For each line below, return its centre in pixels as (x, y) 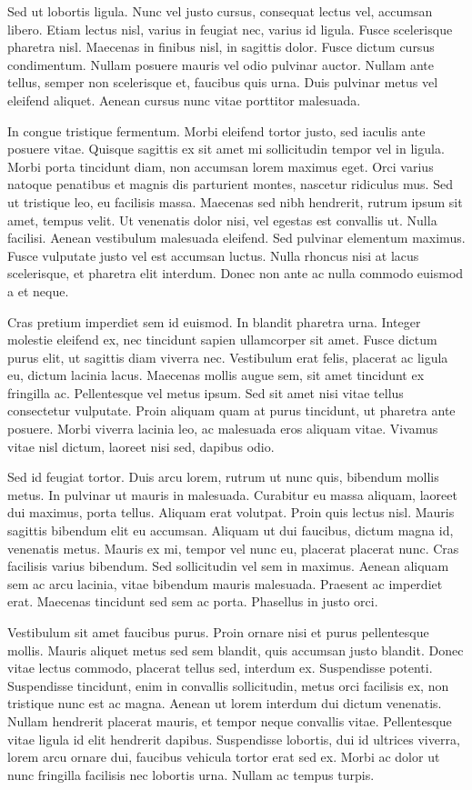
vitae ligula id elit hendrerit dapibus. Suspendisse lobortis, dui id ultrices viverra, (234, 739)
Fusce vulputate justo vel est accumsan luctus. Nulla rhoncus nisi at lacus (213, 255)
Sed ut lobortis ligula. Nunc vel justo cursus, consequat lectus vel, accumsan (220, 11)
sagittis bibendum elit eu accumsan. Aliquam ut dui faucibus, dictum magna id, (231, 530)
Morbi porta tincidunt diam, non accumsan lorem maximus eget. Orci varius (221, 166)
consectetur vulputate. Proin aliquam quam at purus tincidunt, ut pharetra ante (231, 410)
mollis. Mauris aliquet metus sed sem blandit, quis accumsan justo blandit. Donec (236, 650)
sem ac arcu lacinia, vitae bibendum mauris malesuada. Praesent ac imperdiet (225, 583)
